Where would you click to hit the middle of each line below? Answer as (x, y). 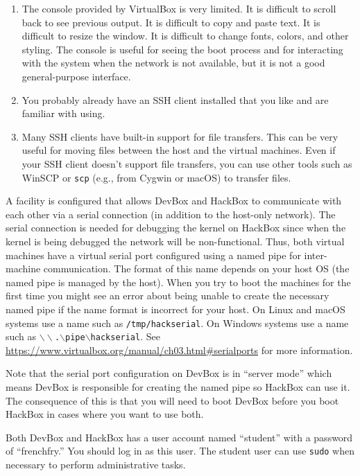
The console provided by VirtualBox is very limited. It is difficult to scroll (179, 8)
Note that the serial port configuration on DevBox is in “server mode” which (169, 373)
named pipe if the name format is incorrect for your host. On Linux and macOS (175, 309)
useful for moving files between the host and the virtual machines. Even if (179, 150)
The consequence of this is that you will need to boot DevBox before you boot (172, 400)
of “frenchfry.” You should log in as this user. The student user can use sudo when (180, 451)
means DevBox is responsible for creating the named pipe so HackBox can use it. (178, 387)
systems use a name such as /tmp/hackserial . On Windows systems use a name (177, 323)
